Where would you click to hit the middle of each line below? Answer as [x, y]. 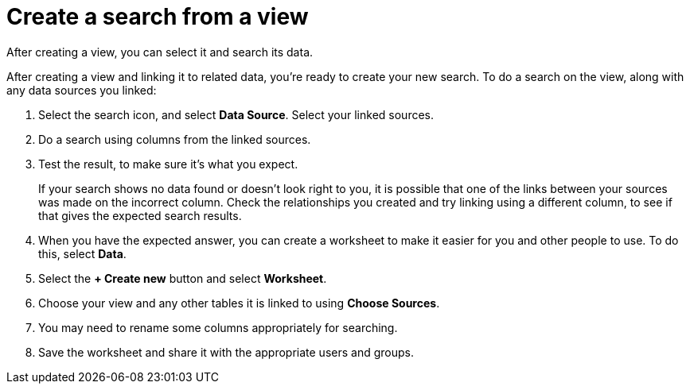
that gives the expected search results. [140, 215]
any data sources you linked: [82, 90]
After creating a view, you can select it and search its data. [160, 52]
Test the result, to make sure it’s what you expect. [168, 164]
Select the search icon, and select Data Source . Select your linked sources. [236, 114]
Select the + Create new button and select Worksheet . [183, 278]
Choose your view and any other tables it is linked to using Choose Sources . [239, 303]
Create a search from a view [158, 17]
